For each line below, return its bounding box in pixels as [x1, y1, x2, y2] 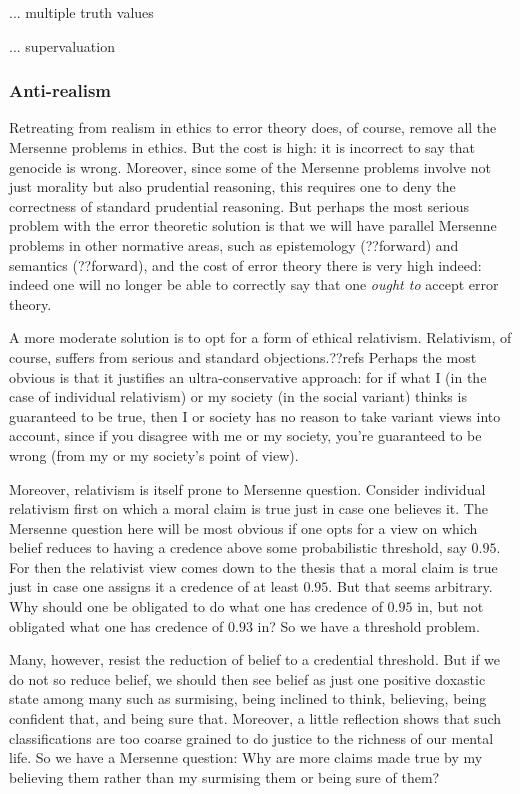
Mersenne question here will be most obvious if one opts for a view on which [9, 517, 478, 538]
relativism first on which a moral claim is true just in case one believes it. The [9, 498, 488, 519]
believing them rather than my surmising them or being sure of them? [9, 766, 440, 787]
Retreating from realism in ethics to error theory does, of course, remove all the [9, 117, 497, 138]
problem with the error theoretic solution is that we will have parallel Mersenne [9, 215, 497, 236]
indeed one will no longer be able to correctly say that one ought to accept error [9, 274, 499, 295]
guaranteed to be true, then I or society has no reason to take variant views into [9, 405, 501, 426]
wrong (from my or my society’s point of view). [9, 444, 299, 465]
